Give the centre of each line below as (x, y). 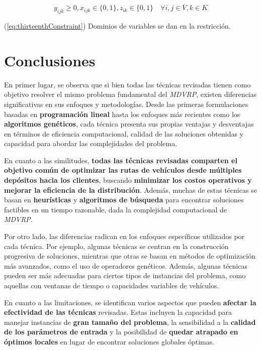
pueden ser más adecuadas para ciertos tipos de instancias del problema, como (125, 275)
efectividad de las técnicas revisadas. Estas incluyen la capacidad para (118, 312)
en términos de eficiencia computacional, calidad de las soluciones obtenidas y (124, 133)
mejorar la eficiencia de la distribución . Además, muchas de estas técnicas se (130, 190)
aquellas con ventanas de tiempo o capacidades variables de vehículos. (112, 285)
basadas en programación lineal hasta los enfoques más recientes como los (122, 114)
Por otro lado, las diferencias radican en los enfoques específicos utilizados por (124, 236)
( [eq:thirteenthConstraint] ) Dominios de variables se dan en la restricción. (117, 26)
